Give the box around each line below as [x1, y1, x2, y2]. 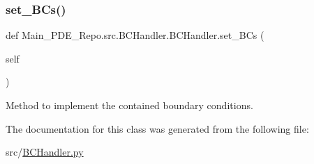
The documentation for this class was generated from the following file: [6, 121, 309, 136]
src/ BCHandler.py [6, 145, 84, 159]
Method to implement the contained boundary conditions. [6, 98, 253, 112]
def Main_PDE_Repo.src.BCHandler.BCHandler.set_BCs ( [6, 28, 264, 42]
